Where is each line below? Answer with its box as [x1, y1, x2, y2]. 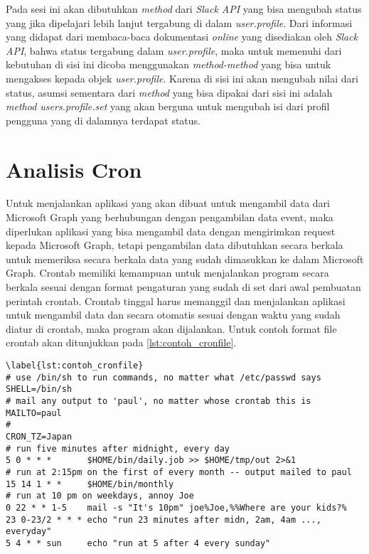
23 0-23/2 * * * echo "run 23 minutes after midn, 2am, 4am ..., [6, 514, 321, 525]
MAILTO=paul [6, 407, 62, 418]
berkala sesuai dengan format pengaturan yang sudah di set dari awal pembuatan [6, 279, 361, 294]
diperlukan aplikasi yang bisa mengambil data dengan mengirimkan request [6, 223, 336, 238]
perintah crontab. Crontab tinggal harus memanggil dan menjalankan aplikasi [6, 293, 346, 308]
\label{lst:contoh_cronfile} [6, 361, 144, 371]
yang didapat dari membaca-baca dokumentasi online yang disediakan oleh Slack [6, 29, 358, 44]
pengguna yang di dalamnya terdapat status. [6, 112, 201, 127]
